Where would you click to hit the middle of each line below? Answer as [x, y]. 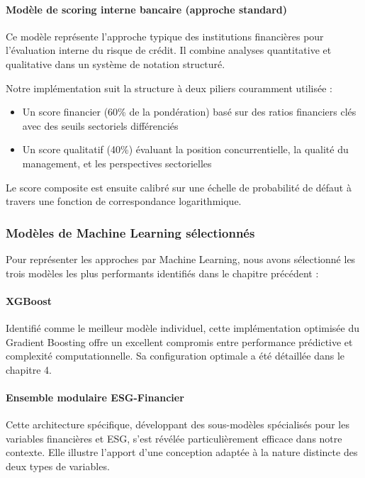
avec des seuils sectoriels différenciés [100, 125]
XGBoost [29, 300]
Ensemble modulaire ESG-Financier [95, 397]
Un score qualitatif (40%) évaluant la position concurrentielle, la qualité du [185, 149]
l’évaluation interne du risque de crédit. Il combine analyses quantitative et [169, 50]
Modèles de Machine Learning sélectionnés [130, 232]
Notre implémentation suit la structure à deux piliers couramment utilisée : [169, 88]
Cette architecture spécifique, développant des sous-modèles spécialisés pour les [178, 424]
